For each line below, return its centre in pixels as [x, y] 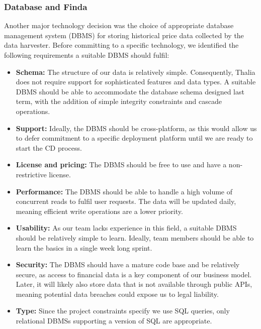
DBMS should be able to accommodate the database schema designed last [130, 91]
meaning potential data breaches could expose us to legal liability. [117, 294]
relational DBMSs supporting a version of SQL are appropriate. [114, 321]
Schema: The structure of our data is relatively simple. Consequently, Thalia [136, 72]
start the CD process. [49, 147]
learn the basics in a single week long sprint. [84, 247]
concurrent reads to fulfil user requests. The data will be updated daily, [126, 201]
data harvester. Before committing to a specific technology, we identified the [121, 45]
